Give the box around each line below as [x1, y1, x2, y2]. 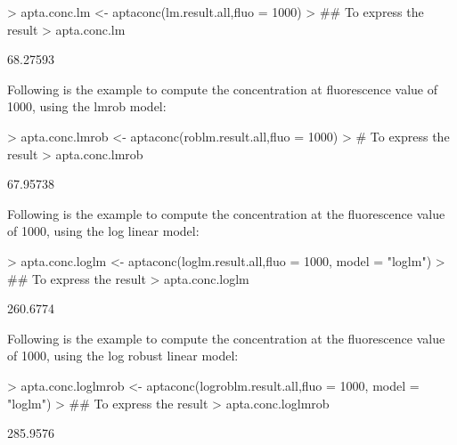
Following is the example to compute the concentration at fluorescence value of [7, 79, 437, 98]
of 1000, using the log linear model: [7, 222, 200, 240]
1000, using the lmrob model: [7, 97, 167, 116]
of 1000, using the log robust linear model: [7, 346, 239, 365]
